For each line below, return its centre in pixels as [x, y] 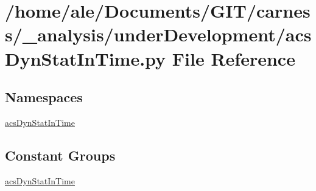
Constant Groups [60, 155]
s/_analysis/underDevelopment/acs [158, 34]
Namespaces [44, 97]
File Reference [233, 58]
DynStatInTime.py [86, 58]
